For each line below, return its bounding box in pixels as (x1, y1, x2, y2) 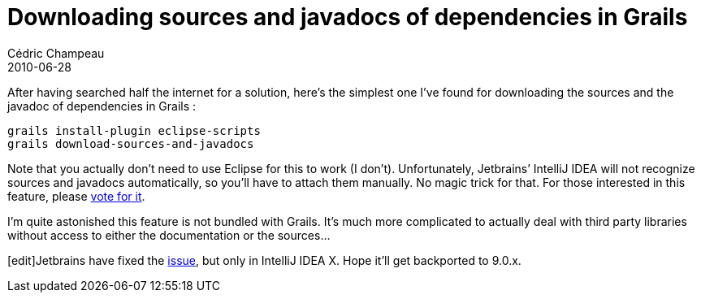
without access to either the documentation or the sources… (7, 227, 331, 242)
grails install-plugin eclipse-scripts (7, 123, 261, 137)
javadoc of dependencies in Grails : (7, 98, 197, 113)
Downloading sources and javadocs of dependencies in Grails (7, 3, 688, 31)
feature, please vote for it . (7, 188, 145, 203)
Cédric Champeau (7, 45, 105, 60)
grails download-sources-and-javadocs (7, 136, 254, 150)
